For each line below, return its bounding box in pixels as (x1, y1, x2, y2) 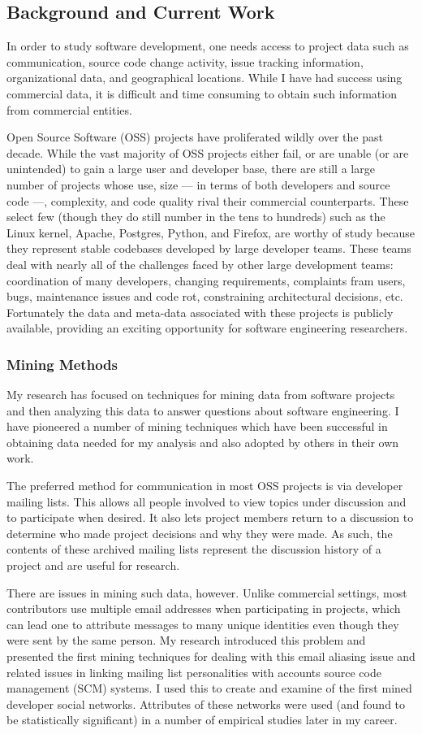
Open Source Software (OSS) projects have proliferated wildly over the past (6, 128, 383, 145)
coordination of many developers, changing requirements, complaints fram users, (6, 271, 406, 289)
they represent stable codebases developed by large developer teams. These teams (6, 240, 411, 257)
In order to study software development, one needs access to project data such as (6, 37, 409, 54)
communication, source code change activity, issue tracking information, (6, 53, 364, 70)
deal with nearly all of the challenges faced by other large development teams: (6, 255, 394, 272)
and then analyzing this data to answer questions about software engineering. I (6, 402, 399, 419)
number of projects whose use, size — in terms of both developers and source (6, 176, 390, 193)
